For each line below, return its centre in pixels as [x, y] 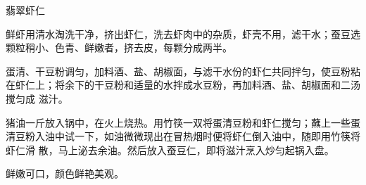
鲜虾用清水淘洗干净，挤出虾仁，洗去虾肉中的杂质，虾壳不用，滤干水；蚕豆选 [183, 33]
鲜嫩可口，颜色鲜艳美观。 [65, 173]
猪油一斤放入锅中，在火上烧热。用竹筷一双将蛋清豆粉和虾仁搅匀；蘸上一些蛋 [183, 122]
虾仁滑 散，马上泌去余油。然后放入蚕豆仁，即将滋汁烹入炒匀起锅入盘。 [170, 149]
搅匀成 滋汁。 [37, 98]
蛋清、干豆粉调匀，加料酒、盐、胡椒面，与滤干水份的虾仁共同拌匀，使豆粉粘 [183, 71]
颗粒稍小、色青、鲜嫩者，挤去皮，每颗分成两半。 [119, 47]
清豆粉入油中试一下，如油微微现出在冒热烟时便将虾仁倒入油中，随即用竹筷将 [183, 136]
